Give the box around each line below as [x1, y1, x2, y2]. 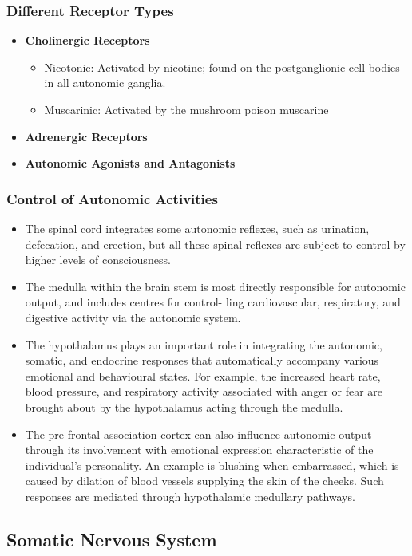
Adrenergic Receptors [25, 128, 148, 144]
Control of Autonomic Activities [6, 188, 218, 208]
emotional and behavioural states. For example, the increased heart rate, [25, 367, 381, 384]
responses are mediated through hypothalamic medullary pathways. [25, 487, 355, 504]
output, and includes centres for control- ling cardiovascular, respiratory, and [25, 294, 401, 310]
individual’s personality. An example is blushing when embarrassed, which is [25, 456, 399, 473]
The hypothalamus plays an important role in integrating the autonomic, [25, 336, 382, 353]
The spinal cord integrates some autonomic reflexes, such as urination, [25, 220, 370, 236]
